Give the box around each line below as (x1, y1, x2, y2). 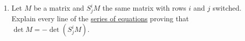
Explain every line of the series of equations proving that (11, 13, 189, 23)
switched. (212, 3, 241, 13)
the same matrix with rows (102, 3, 186, 13)
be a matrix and (34, 3, 84, 13)
